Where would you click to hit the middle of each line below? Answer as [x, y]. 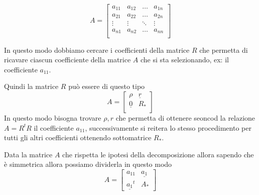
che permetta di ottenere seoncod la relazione [185, 117]
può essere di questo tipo [107, 86]
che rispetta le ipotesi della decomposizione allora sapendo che [158, 154]
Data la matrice [28, 154]
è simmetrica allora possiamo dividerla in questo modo [88, 164]
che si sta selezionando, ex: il [184, 60]
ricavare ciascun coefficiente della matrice [68, 60]
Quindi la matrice [31, 86]
